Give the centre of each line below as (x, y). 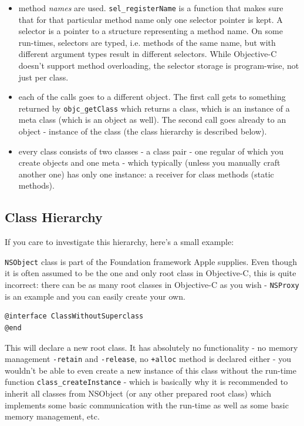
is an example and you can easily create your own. (95, 296)
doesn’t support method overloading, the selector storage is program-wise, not (159, 66)
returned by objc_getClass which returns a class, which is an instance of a (154, 108)
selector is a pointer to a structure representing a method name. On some (151, 31)
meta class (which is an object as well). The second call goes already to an (152, 120)
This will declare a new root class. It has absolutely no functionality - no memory (151, 347)
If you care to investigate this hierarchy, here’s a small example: (119, 242)
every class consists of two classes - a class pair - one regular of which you (151, 151)
